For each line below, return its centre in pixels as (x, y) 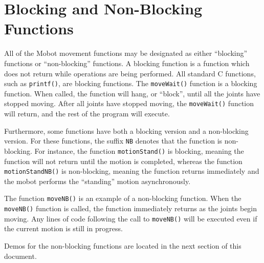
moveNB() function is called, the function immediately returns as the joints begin (131, 208)
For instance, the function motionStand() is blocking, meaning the (139, 150)
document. (20, 256)
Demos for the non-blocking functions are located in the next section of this (123, 245)
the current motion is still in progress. (63, 228)
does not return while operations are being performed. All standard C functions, (130, 73)
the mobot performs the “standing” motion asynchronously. (97, 181)
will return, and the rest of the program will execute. (87, 113)
